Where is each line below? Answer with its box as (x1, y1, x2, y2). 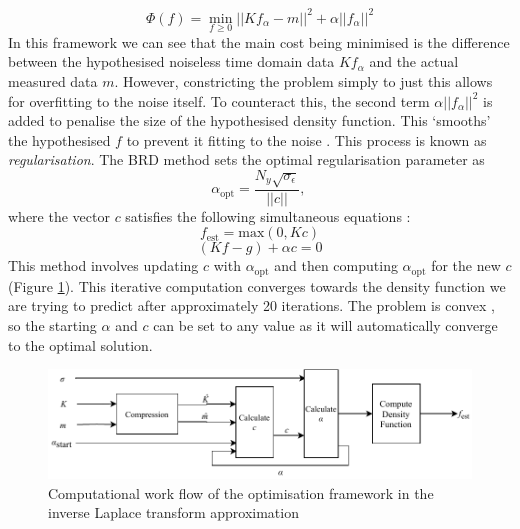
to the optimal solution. (8, 334, 153, 355)
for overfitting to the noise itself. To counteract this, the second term (8, 90, 430, 111)
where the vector (8, 205, 110, 226)
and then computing (274, 255, 398, 276)
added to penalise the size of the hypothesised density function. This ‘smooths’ (8, 110, 491, 131)
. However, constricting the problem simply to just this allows (114, 70, 493, 91)
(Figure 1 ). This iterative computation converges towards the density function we (8, 275, 506, 296)
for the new (431, 255, 501, 276)
